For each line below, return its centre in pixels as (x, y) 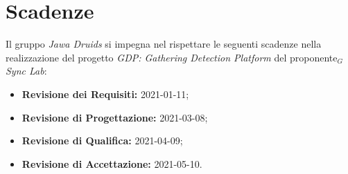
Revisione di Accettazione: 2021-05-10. (112, 163)
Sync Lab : (26, 71)
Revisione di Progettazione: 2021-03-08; (115, 117)
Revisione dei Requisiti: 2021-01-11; (105, 94)
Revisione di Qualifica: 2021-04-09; (102, 141)
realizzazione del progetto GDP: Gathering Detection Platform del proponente (172, 57)
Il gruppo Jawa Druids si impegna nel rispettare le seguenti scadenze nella (164, 44)
